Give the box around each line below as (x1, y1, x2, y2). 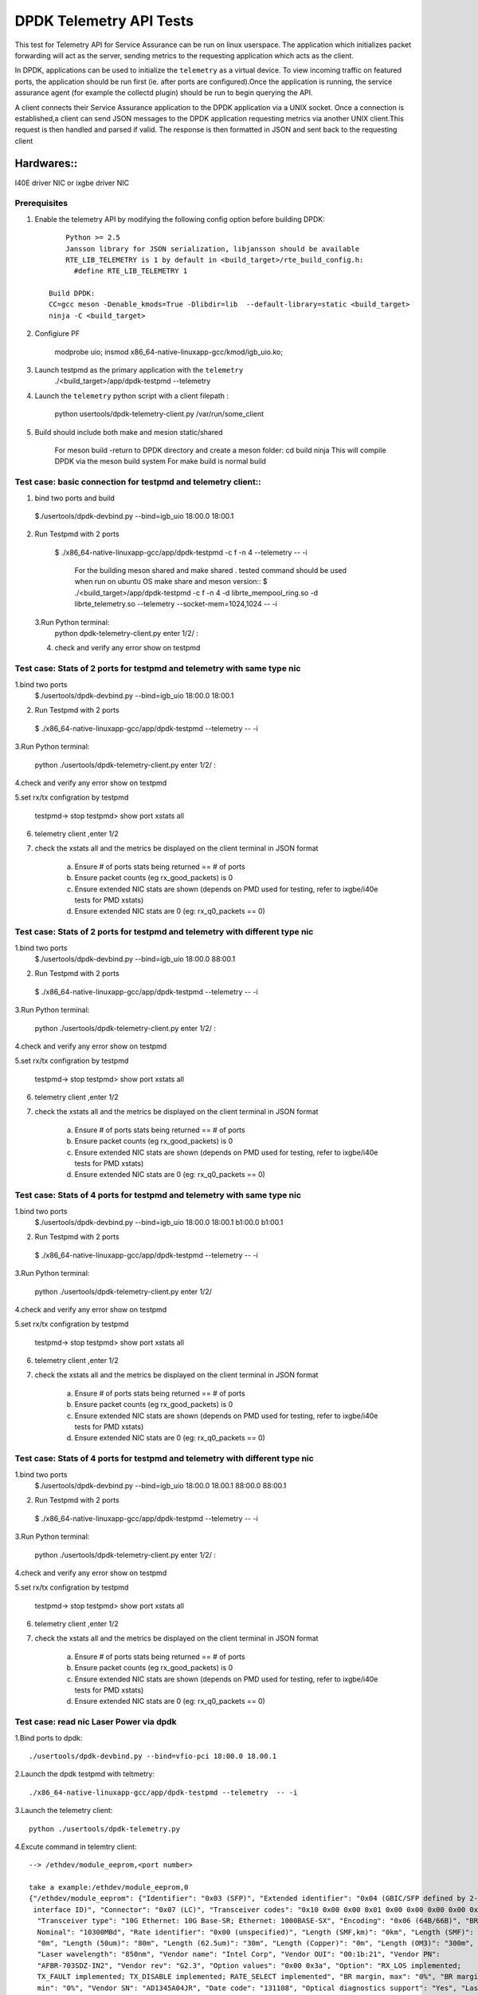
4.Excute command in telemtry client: (14, 1842, 137, 1851)
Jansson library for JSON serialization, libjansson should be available (65, 244, 360, 253)
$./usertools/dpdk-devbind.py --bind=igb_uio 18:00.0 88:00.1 (34, 954, 236, 963)
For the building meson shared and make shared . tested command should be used (74, 566, 347, 575)
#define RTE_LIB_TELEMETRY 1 (73, 267, 188, 275)
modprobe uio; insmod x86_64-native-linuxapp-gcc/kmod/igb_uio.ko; (54, 347, 283, 357)
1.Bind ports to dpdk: (14, 1732, 83, 1743)
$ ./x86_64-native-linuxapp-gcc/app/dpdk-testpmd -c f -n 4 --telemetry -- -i (54, 547, 308, 557)
